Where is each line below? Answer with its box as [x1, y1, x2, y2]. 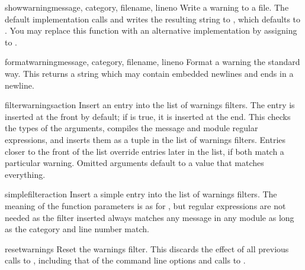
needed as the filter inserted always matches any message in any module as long [5, 211, 294, 223]
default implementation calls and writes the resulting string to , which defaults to [5, 12, 301, 25]
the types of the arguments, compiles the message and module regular [5, 122, 258, 134]
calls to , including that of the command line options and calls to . [5, 254, 246, 266]
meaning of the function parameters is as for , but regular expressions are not [5, 199, 286, 212]
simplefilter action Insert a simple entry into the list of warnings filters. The [5, 188, 277, 200]
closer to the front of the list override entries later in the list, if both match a [5, 145, 284, 157]
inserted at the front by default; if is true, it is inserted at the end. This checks [5, 110, 291, 122]
